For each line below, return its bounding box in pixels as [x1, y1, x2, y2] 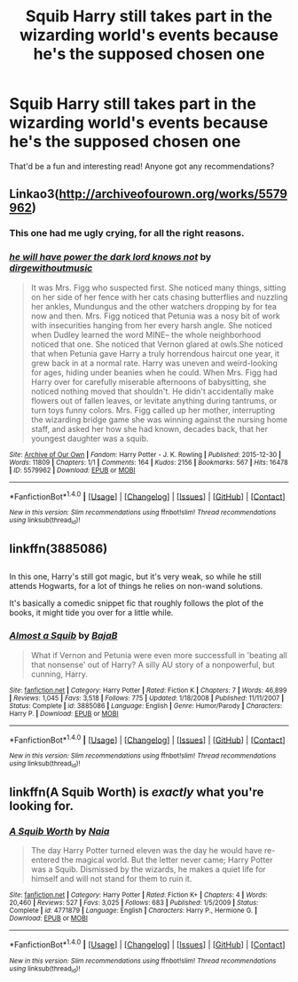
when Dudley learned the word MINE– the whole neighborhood [30, 329, 262, 340]
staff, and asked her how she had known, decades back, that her [30, 423, 269, 434]
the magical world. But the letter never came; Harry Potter [61, 854, 273, 866]
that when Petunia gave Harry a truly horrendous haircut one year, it [30, 348, 280, 358]
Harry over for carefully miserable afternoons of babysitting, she [30, 376, 267, 387]
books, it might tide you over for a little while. [9, 608, 174, 618]
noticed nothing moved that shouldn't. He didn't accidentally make [30, 386, 275, 397]
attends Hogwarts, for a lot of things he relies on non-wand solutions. [9, 581, 263, 592]
